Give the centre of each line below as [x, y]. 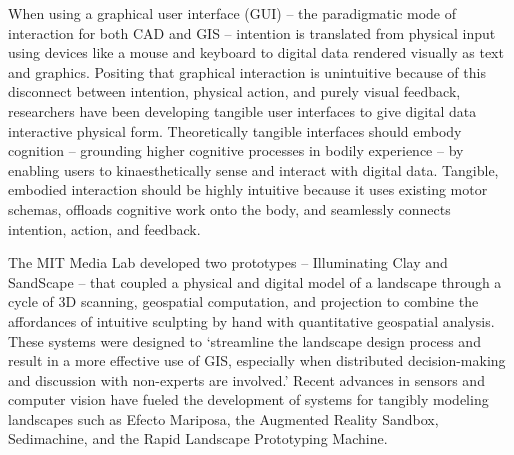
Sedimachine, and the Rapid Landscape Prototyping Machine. [198, 438]
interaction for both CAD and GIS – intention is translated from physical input [252, 32]
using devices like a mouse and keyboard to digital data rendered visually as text [256, 52]
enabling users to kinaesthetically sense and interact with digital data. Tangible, [253, 169]
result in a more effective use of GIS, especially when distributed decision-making [257, 360]
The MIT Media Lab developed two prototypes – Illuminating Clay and [228, 262]
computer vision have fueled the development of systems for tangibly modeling [248, 399]
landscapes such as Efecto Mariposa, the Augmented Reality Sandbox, [223, 418]
